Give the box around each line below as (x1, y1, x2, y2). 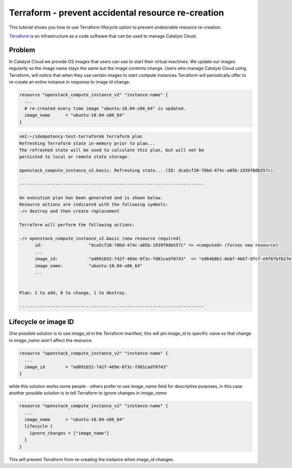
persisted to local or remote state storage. (19, 154, 130, 160)
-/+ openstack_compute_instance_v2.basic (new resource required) (19, 236, 181, 241)
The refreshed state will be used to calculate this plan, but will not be (19, 147, 204, 153)
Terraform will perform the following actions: (19, 222, 135, 228)
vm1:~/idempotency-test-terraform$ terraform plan (19, 134, 143, 139)
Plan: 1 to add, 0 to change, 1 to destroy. (19, 290, 128, 296)
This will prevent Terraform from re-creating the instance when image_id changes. (9, 456, 175, 462)
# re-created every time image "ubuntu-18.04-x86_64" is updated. (24, 105, 186, 111)
